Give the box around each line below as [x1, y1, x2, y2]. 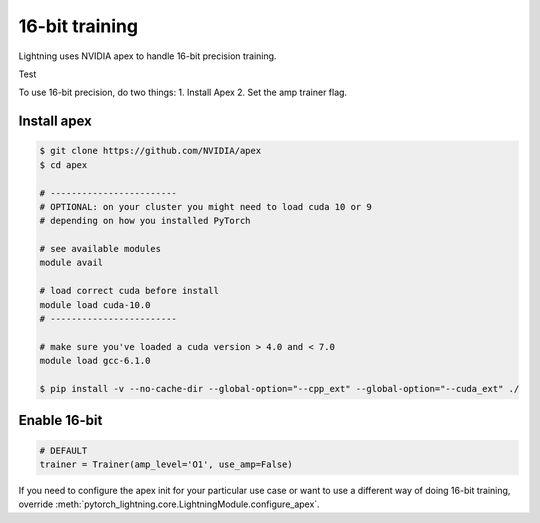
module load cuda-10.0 [39, 299, 151, 310]
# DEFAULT [39, 445, 88, 456]
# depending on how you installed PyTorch [39, 215, 251, 227]
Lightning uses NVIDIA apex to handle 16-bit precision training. [18, 50, 277, 62]
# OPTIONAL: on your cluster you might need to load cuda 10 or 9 [39, 201, 372, 212]
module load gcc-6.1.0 [39, 355, 151, 367]
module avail [39, 257, 104, 269]
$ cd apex [39, 159, 88, 170]
